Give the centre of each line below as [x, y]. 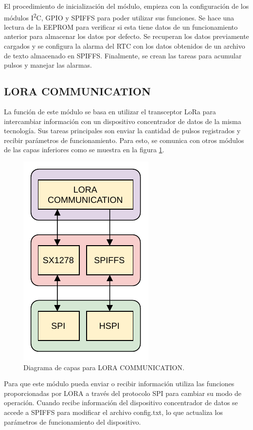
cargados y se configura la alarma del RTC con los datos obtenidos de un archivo [125, 46]
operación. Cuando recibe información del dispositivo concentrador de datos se [121, 403]
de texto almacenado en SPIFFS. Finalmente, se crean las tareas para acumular [123, 55]
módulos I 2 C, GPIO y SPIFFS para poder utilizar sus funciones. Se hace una [119, 17]
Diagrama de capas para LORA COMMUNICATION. [104, 367]
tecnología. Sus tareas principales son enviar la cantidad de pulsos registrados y [122, 131]
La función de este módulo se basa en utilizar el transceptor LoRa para [110, 112]
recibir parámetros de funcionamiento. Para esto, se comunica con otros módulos [124, 140]
